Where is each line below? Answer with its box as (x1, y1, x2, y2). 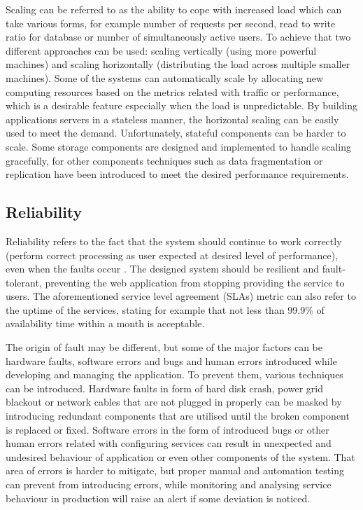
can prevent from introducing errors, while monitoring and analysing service (6, 477, 332, 492)
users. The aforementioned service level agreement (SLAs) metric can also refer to (6, 289, 356, 303)
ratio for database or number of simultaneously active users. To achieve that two (6, 29, 351, 44)
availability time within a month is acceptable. (6, 316, 205, 331)
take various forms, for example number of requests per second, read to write (6, 15, 336, 30)
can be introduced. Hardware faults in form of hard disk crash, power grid (6, 380, 324, 395)
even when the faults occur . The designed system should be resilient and (6, 261, 320, 276)
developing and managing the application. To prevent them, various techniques (6, 367, 343, 382)
